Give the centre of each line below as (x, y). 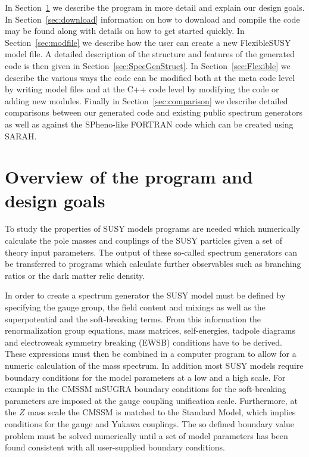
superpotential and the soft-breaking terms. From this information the (133, 318)
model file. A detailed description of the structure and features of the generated (150, 54)
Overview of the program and (129, 177)
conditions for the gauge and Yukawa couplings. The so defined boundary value (150, 423)
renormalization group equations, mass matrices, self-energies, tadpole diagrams (150, 330)
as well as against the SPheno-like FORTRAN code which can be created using (149, 124)
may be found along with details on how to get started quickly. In (125, 31)
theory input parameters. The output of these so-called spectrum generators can (151, 252)
